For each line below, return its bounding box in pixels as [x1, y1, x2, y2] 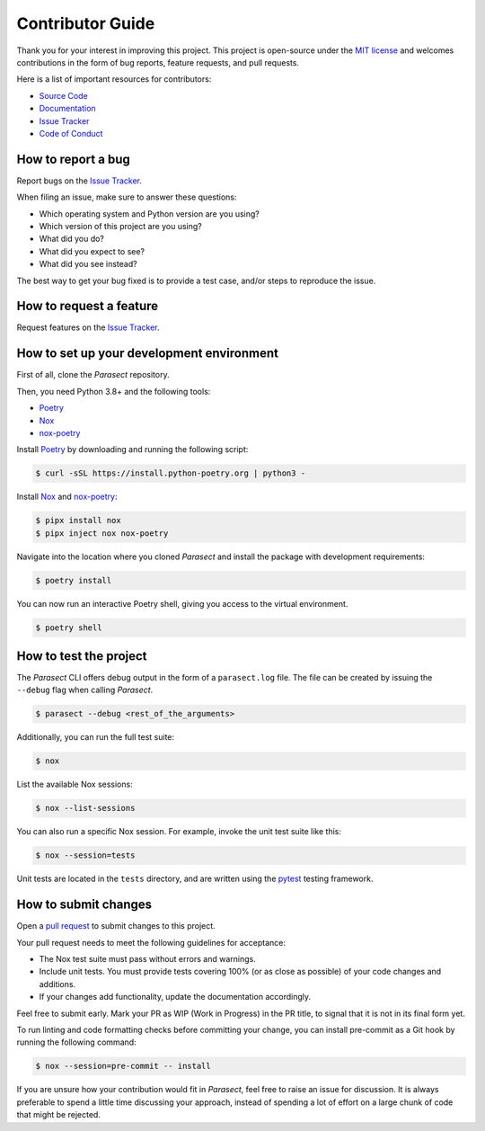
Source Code [39, 90, 89, 101]
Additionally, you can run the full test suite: [16, 732, 175, 743]
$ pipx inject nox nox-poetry [35, 528, 169, 539]
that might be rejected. [16, 1109, 101, 1120]
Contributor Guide [16, 13, 155, 33]
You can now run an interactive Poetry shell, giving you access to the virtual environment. [16, 598, 348, 609]
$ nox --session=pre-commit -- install [35, 1061, 211, 1072]
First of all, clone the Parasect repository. [16, 370, 170, 380]
